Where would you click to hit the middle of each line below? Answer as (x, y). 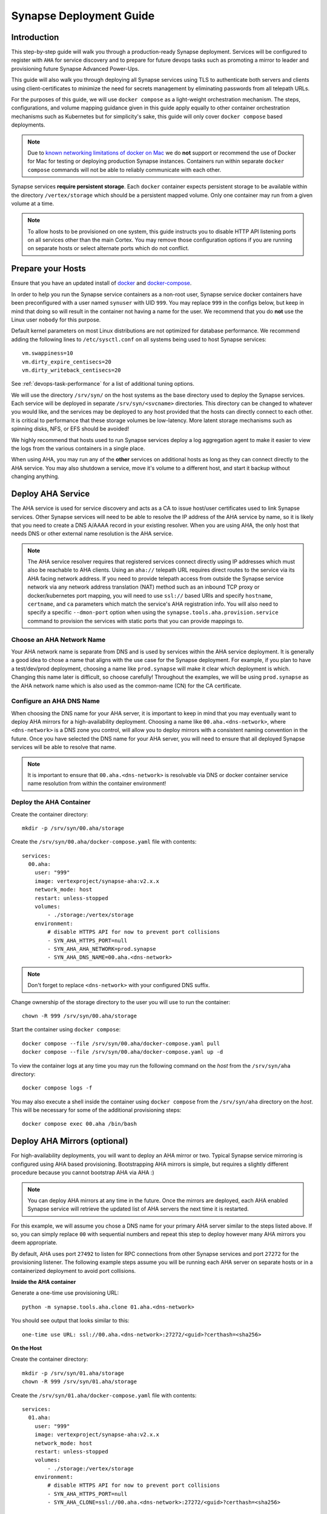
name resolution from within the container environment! (97, 784)
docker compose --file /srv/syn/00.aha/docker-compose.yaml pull (121, 1043)
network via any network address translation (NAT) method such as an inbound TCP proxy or (144, 587)
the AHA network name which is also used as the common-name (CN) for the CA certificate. (126, 686)
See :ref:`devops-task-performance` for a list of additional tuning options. (103, 384)
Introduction (35, 37)
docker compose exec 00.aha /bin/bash (80, 1124)
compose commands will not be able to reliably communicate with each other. (124, 170)
